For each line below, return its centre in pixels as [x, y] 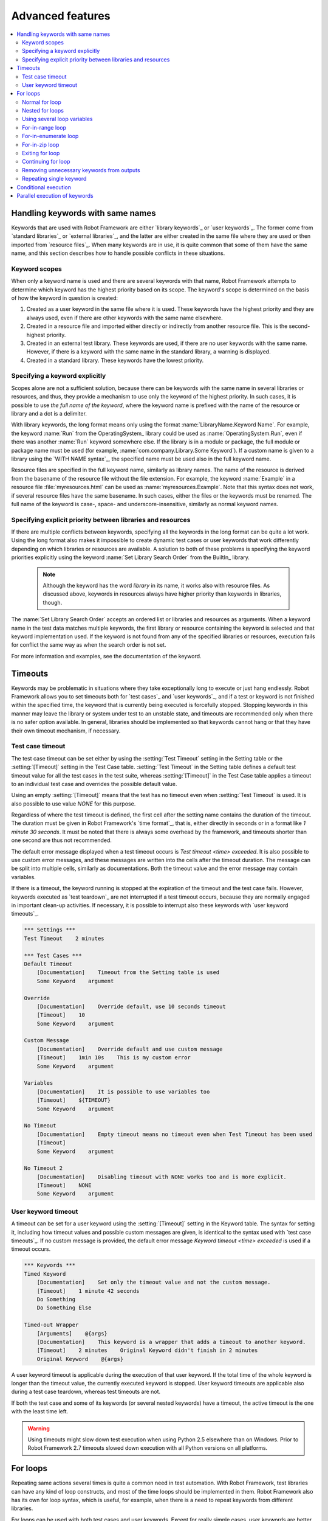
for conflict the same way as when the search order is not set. [89, 645]
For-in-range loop [44, 127]
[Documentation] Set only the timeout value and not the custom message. [154, 1283]
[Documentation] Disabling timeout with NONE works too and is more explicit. [162, 1177]
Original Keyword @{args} [80, 1359]
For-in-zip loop [41, 144]
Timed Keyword [45, 1274]
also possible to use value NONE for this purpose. [73, 804]
